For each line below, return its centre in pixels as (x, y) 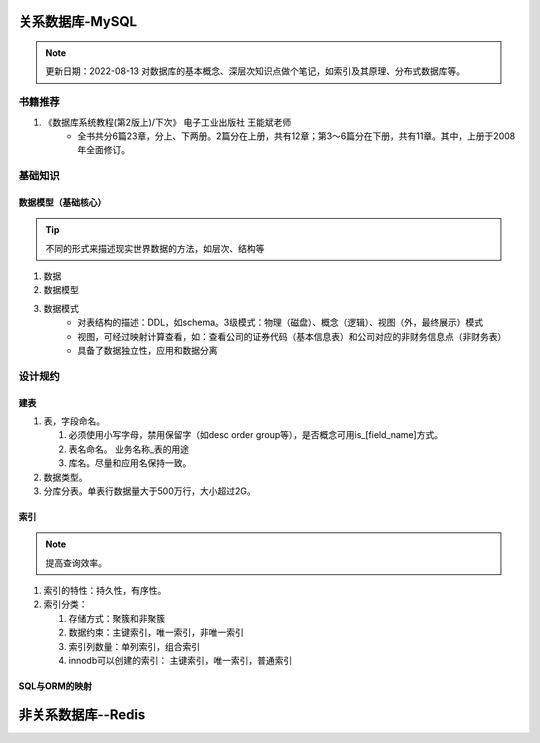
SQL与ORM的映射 (55, 686)
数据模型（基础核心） (62, 202)
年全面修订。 (103, 150)
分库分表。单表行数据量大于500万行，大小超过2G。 (149, 491)
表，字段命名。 (74, 421)
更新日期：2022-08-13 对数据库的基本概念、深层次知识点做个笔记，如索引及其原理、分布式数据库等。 (255, 71)
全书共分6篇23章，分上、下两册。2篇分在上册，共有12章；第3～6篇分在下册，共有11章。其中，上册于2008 (296, 136)
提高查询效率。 (76, 562)
